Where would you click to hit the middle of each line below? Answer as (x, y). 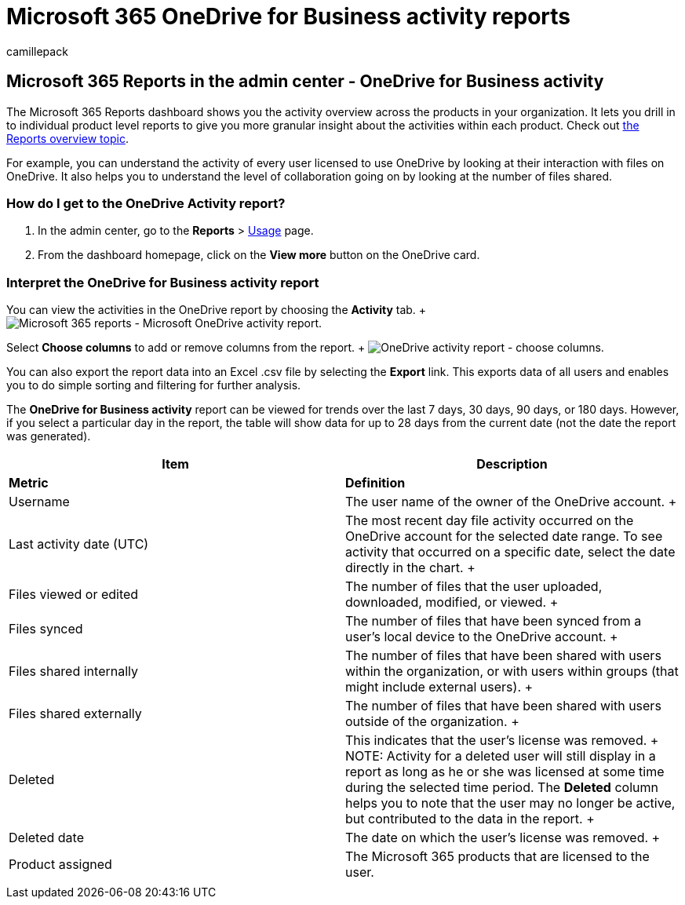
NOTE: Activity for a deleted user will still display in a (501, 756)
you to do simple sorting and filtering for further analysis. (154, 385)
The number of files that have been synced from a (494, 621)
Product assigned (60, 865)
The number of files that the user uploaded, (474, 587)
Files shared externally (75, 714)
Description (512, 464)
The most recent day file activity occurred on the (490, 521)
